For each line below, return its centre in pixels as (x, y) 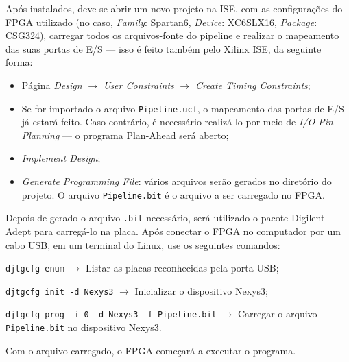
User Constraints (139, 85)
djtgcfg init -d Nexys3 (60, 292)
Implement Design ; (61, 158)
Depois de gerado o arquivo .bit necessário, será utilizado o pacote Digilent (165, 218)
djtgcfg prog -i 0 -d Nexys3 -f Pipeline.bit (111, 315)
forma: (19, 62)
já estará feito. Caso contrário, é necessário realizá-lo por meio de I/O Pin (177, 122)
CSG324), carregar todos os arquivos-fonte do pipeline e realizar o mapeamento (172, 35)
